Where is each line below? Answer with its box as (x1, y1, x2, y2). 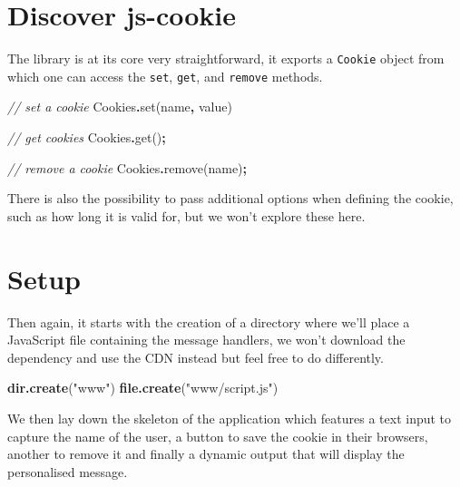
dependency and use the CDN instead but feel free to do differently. (7, 347, 384, 366)
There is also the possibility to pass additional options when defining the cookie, (7, 189, 454, 208)
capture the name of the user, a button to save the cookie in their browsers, (7, 426, 428, 445)
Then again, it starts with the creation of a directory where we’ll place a (7, 312, 410, 331)
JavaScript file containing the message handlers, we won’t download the (7, 330, 406, 349)
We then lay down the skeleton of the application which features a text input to (7, 408, 452, 427)
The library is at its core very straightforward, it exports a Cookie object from (7, 49, 445, 68)
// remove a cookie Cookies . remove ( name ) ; (7, 158, 248, 177)
